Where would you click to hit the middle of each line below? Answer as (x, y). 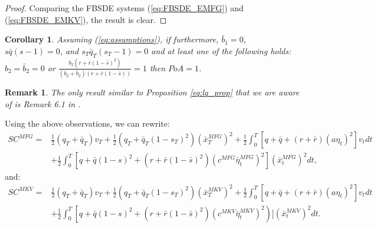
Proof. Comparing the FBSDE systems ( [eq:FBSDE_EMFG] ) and (124, 8)
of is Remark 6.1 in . (43, 103)
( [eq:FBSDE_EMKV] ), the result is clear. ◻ (86, 19)
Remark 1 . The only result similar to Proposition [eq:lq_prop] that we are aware (152, 92)
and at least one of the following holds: (221, 50)
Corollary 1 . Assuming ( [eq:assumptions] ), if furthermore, (112, 39)
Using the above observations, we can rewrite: (87, 123)
